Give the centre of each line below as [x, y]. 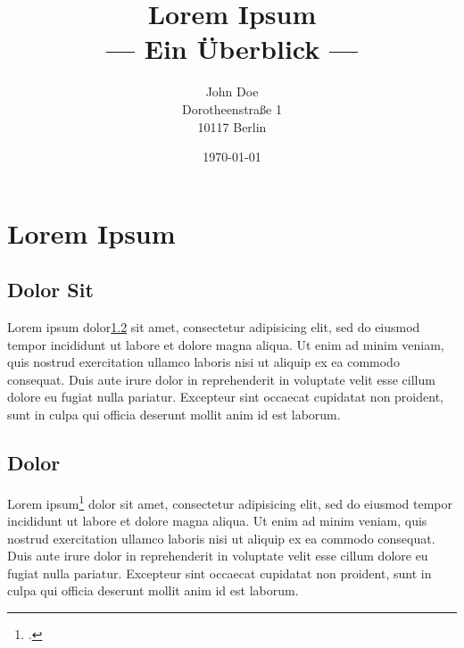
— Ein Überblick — [232, 49]
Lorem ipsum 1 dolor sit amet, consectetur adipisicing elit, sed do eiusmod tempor [230, 502]
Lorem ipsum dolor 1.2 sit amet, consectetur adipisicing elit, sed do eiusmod [214, 327]
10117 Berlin [232, 126]
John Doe [232, 91]
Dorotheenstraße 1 [232, 108]
